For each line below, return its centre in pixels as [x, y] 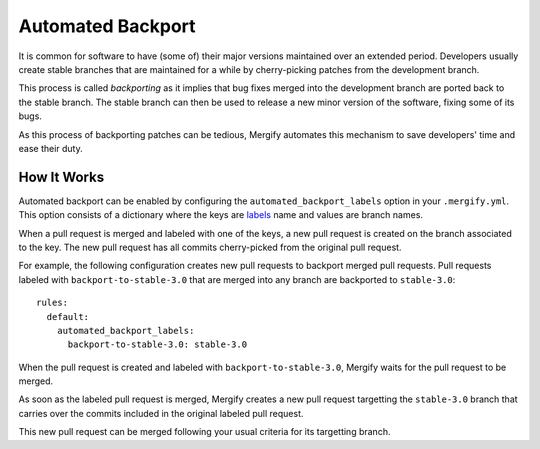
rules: [52, 303]
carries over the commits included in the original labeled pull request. [161, 413]
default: [68, 316]
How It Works [61, 176]
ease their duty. [51, 148]
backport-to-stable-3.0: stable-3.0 [157, 344]
